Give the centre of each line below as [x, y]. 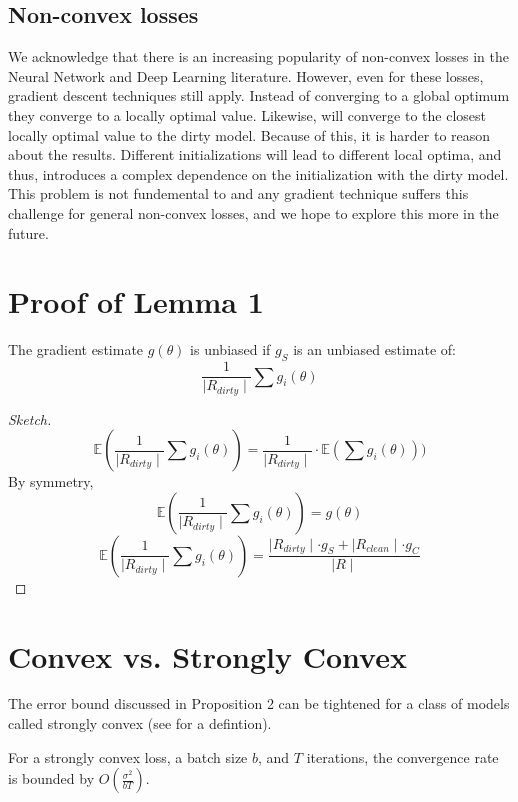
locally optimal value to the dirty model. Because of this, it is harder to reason [249, 134]
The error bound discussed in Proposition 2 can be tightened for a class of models [259, 703]
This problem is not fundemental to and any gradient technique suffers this [238, 193]
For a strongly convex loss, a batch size [128, 756]
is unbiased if [230, 349]
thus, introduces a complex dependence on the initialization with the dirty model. [258, 173]
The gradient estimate [76, 349]
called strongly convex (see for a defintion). [140, 723]
